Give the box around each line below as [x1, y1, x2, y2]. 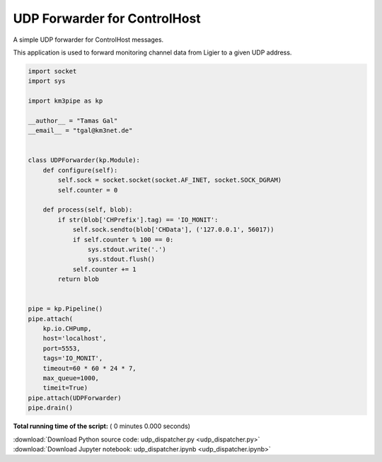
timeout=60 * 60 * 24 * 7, [42, 364, 137, 372]
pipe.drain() [28, 404, 74, 412]
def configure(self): [42, 166, 118, 174]
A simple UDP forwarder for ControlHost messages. [13, 35, 164, 44]
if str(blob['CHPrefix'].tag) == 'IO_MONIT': [57, 216, 219, 224]
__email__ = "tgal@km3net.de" [28, 127, 133, 134]
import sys [28, 77, 66, 85]
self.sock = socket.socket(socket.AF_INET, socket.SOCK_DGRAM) [57, 176, 282, 184]
